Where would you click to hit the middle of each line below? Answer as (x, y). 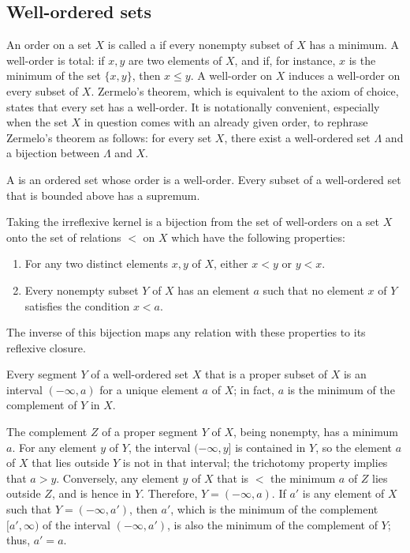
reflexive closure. (46, 347)
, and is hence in (91, 493)
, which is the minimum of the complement (274, 509)
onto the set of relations (64, 237)
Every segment (42, 374)
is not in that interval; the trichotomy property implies (255, 463)
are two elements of (175, 60)
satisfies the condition (77, 305)
